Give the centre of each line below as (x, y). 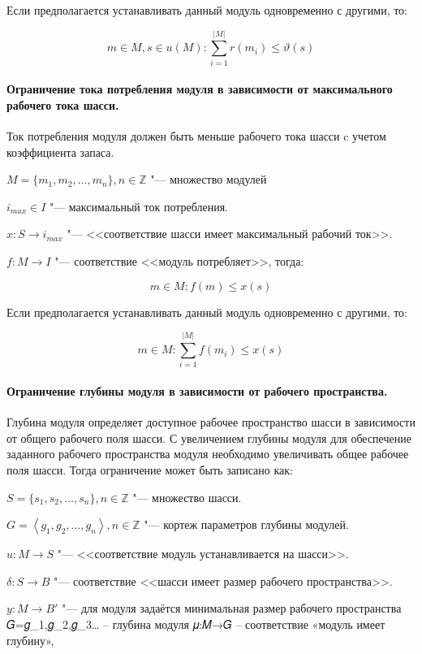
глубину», (30, 640)
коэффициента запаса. (60, 152)
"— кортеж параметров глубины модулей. (246, 524)
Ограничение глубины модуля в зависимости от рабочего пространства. (197, 390)
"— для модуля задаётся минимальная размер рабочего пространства (232, 608)
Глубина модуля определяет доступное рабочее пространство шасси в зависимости (211, 422)
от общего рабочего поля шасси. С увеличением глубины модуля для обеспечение (209, 437)
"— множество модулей (209, 179)
